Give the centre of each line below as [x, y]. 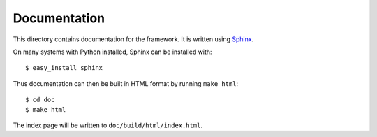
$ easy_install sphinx [64, 68]
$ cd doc [40, 100]
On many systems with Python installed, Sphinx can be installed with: [112, 52]
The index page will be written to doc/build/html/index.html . [108, 125]
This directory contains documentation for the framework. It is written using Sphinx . [133, 39]
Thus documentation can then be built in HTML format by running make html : [126, 83]
